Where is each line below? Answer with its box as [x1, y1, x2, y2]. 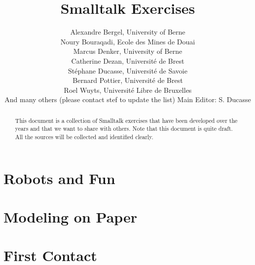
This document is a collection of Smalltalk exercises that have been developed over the [15, 116, 238, 124]
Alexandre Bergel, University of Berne [70, 27, 185, 37]
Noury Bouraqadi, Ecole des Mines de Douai [60, 36, 195, 46]
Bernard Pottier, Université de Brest [73, 75, 183, 85]
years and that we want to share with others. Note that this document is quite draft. [15, 124, 233, 133]
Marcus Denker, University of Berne [73, 46, 182, 56]
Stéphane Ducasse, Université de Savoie [68, 65, 187, 76]
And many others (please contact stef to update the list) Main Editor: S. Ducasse [4, 94, 251, 105]
